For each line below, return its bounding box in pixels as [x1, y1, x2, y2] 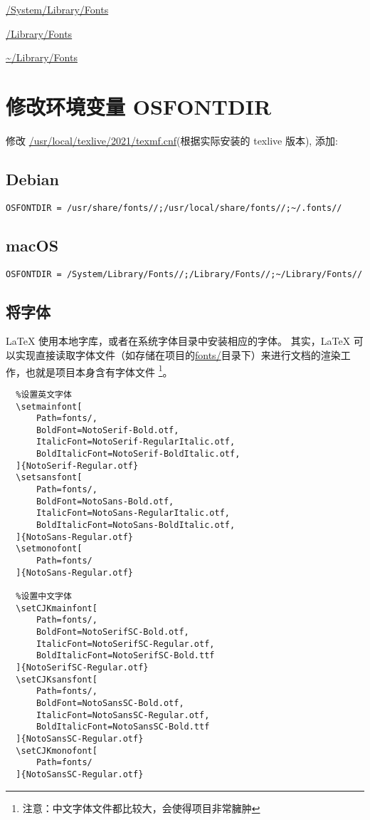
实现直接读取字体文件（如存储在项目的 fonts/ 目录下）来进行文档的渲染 [15, 348, 341, 363]
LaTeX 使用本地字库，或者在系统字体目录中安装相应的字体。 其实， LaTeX [6, 333, 351, 348]
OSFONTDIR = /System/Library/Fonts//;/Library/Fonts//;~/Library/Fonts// [6, 269, 363, 279]
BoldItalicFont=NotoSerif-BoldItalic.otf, [36, 449, 240, 460]
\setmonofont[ [16, 544, 83, 554]
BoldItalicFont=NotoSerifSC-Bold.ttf [36, 650, 215, 661]
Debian [6, 167, 59, 190]
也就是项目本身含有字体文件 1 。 [25, 362, 173, 379]
